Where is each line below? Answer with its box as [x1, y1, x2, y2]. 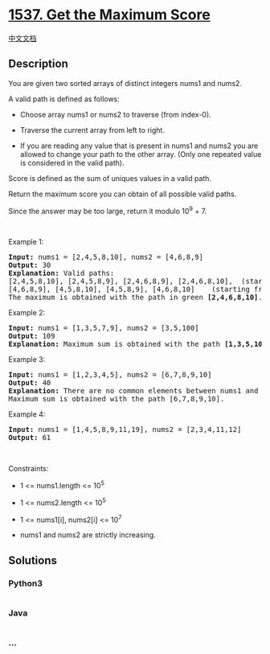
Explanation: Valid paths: [8, 269, 115, 278]
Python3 [8, 578, 43, 589]
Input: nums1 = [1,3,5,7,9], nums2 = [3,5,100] [8, 323, 199, 333]
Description [8, 57, 68, 71]
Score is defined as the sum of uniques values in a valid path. [8, 173, 211, 183]
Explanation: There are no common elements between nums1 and [8, 386, 259, 396]
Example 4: [8, 409, 46, 419]
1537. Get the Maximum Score [8, 6, 211, 24]
